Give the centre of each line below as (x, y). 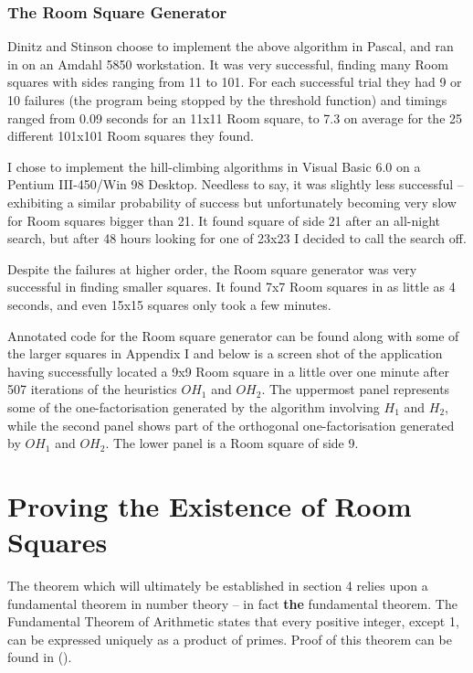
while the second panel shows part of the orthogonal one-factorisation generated (231, 425)
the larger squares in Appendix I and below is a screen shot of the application (225, 353)
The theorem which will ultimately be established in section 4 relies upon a (218, 585)
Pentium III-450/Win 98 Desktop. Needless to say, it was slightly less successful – (236, 184)
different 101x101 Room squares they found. (131, 136)
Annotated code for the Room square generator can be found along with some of (233, 335)
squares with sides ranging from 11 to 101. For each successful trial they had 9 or (235, 82)
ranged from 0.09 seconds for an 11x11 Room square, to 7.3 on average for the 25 (235, 118)
